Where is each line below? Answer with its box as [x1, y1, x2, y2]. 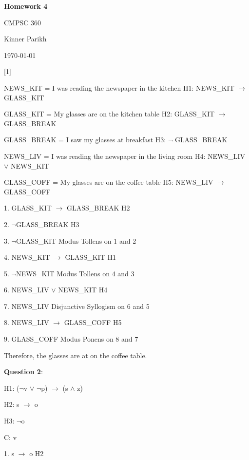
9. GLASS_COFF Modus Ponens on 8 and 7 [4, 334, 138, 344]
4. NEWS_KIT [4, 252, 50, 262]
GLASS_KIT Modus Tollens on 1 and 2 [16, 235, 136, 246]
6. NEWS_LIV [4, 285, 49, 295]
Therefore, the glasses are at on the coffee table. [4, 350, 147, 360]
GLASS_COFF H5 [64, 317, 122, 327]
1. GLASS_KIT [4, 203, 52, 213]
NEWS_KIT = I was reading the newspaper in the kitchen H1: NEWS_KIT [4, 82, 234, 93]
